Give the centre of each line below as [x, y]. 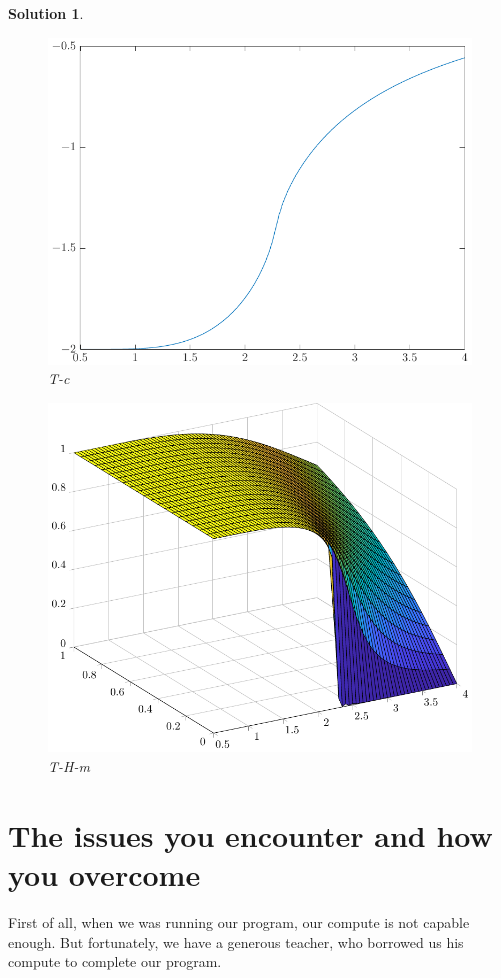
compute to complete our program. [115, 961]
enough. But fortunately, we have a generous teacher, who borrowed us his [236, 941]
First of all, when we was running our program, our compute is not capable [239, 921]
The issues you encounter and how [250, 834]
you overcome [104, 873]
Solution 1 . [46, 13]
